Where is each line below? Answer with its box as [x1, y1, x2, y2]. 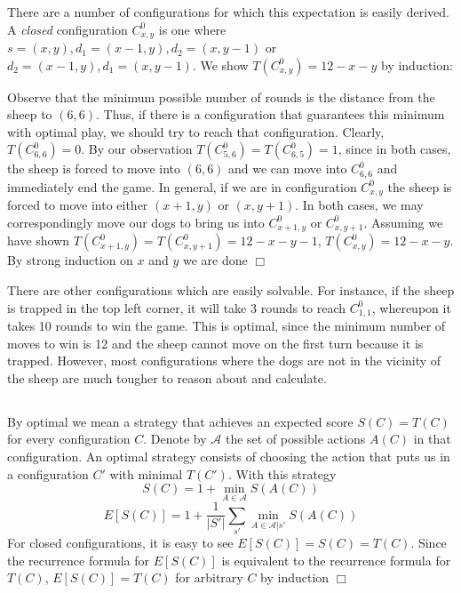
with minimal [109, 464, 183, 483]
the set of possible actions [225, 429, 366, 448]
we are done [183, 251, 248, 269]
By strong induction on [7, 251, 133, 269]
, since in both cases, [338, 140, 451, 158]
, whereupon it [371, 298, 451, 317]
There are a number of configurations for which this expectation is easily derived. [7, 3, 449, 20]
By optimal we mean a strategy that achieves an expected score [7, 412, 354, 430]
